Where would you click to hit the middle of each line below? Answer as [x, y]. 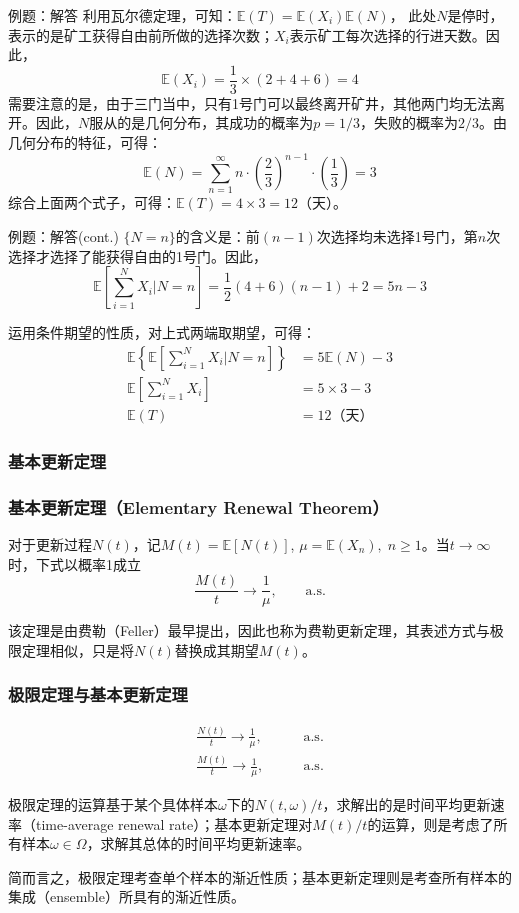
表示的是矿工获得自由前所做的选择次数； [141, 34]
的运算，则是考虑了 [430, 823]
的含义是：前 [217, 236]
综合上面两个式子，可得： [92, 202]
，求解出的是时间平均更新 [406, 803]
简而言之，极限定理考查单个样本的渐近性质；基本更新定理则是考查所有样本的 [260, 876]
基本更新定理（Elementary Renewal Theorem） [198, 506]
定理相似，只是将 [77, 649]
